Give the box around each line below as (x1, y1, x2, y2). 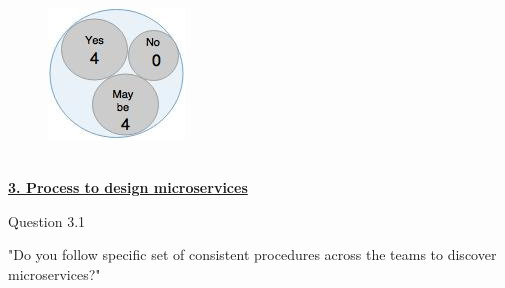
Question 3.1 (8, 210, 86, 231)
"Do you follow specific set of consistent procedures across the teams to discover (8, 244, 497, 265)
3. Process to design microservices (8, 177, 248, 198)
